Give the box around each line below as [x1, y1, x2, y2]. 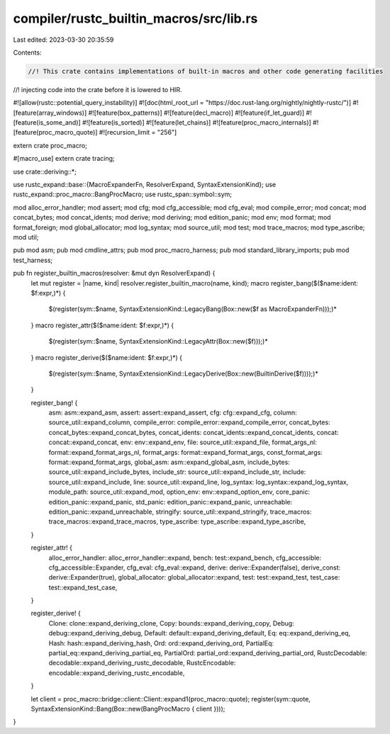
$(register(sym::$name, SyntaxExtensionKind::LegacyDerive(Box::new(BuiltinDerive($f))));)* [48, 369, 318, 378]
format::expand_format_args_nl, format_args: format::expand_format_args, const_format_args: [48, 448, 323, 456]
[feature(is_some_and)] [13, 118, 81, 127]
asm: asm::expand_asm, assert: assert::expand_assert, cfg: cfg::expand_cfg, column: [48, 408, 297, 417]
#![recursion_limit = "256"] [99, 128, 177, 137]
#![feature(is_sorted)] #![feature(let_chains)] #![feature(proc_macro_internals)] [82, 118, 311, 127]
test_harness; [13, 256, 53, 264]
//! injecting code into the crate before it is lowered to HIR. [13, 85, 182, 94]
